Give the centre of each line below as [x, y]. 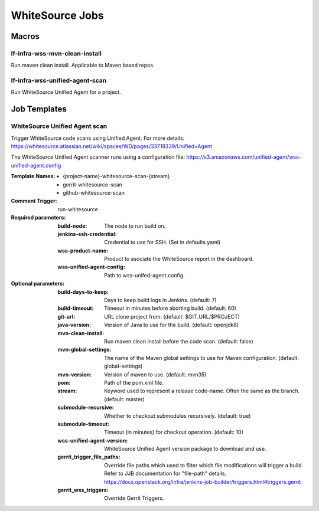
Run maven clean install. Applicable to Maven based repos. [83, 65]
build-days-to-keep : [83, 291]
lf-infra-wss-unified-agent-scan [59, 81]
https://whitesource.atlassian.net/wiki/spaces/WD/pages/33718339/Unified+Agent [112, 146]
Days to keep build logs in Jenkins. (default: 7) [160, 300]
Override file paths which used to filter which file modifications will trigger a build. [204, 465]
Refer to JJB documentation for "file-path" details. [165, 474]
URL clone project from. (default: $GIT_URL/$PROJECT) [172, 316]
